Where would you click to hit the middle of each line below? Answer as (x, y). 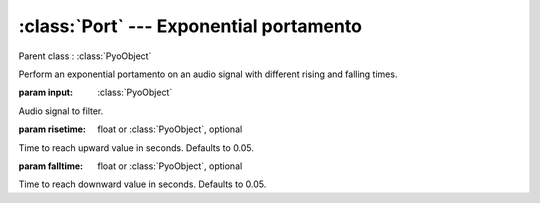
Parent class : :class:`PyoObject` (85, 56)
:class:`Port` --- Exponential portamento (190, 26)
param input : (46, 92)
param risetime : (52, 129)
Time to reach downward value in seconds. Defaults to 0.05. (142, 184)
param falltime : (51, 166)
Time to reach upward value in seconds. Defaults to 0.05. (136, 147)
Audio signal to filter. (61, 111)
